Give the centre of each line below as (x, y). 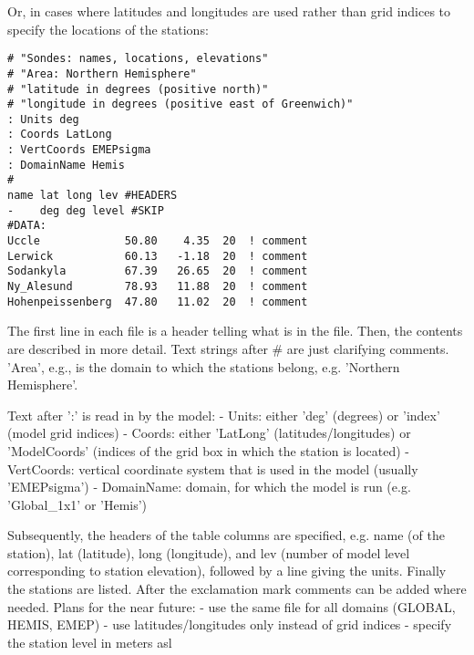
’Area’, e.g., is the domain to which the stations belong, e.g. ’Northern (204, 366)
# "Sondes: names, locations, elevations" (138, 59)
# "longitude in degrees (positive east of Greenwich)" (180, 104)
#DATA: (27, 226)
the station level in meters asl (90, 642)
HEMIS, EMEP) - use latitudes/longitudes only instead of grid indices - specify (230, 624)
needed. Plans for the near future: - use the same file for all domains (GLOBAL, (232, 606)
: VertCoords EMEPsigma (79, 150)
